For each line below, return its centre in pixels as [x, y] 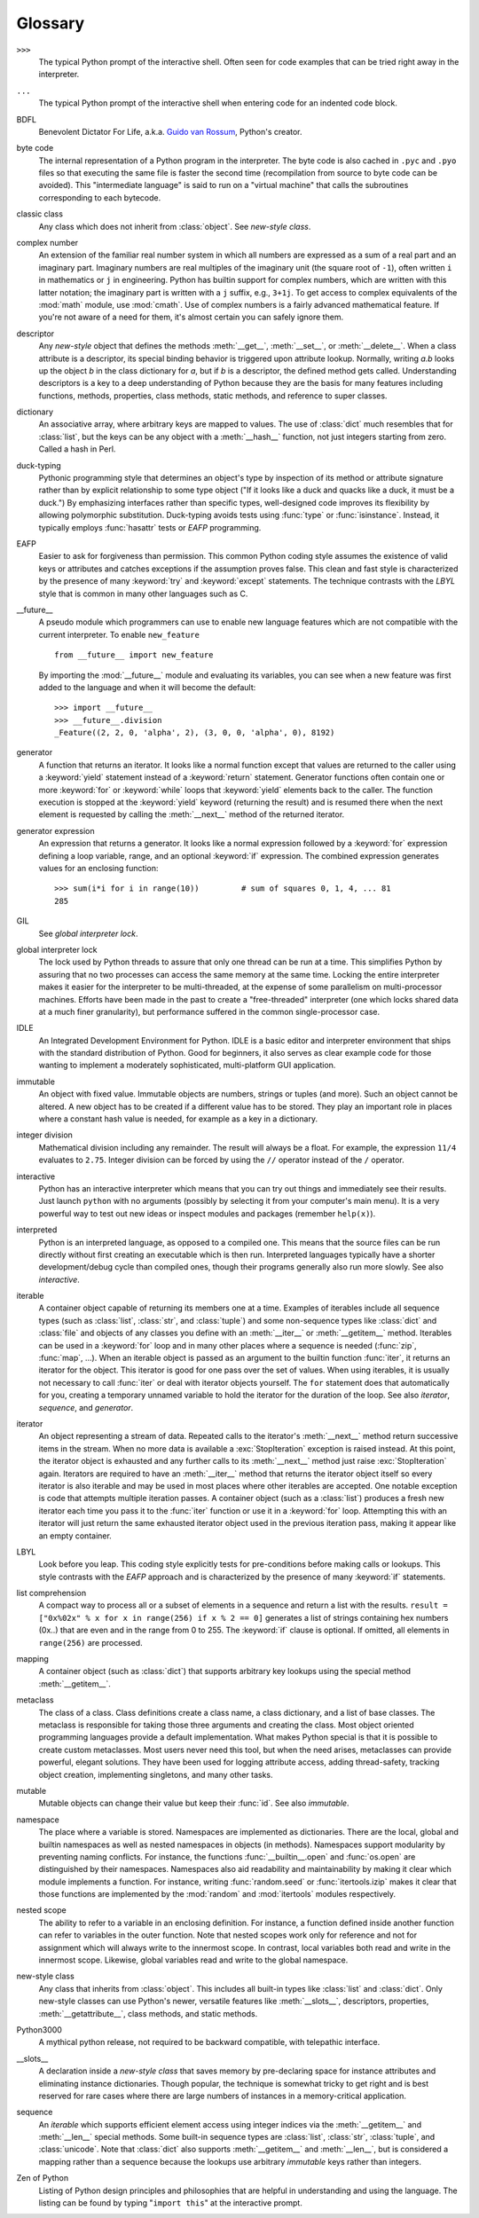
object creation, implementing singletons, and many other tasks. [156, 1774]
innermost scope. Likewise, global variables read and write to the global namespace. [193, 1960]
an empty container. [75, 1536]
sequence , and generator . [86, 1407]
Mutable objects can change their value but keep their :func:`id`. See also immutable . [194, 1803]
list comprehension [51, 1593]
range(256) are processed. [90, 1642]
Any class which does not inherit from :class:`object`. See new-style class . [175, 226]
